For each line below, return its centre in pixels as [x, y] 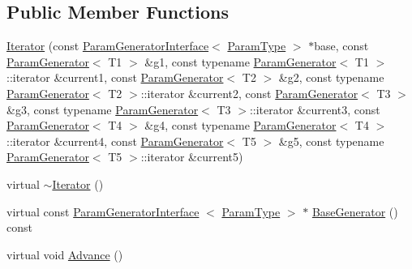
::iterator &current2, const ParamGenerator [249, 93]
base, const [341, 46]
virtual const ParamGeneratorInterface [103, 211]
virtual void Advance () [65, 254]
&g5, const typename [331, 141]
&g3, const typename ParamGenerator [103, 109]
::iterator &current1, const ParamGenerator [115, 77]
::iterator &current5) [192, 157]
